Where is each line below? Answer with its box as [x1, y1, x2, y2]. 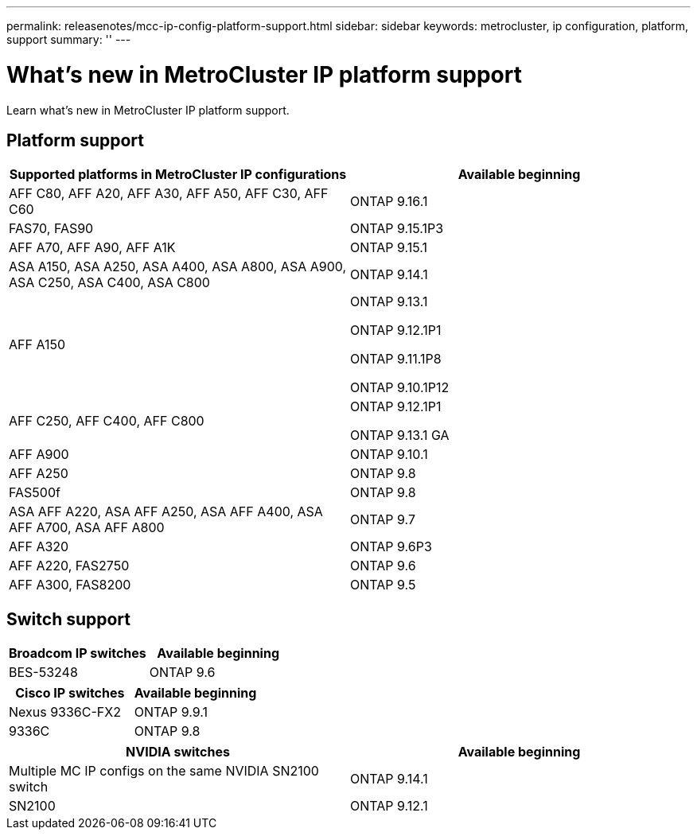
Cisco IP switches [15, 685, 125, 702]
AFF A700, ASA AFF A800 [9, 519, 165, 536]
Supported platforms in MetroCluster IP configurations [9, 166, 347, 183]
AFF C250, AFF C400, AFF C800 [9, 413, 204, 430]
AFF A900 [9, 446, 69, 463]
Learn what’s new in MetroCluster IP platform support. [6, 103, 290, 117]
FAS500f [9, 484, 60, 501]
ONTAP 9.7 [350, 511, 415, 528]
